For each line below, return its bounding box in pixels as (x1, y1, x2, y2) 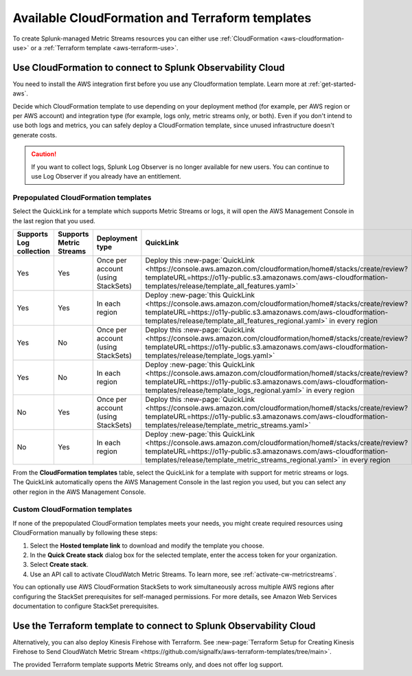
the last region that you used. (12, 216, 95, 225)
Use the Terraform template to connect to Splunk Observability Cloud (12, 620, 316, 631)
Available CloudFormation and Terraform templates (12, 10, 312, 25)
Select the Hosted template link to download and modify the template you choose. (30, 541, 264, 550)
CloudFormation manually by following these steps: (12, 529, 158, 537)
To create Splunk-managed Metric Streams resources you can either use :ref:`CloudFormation (12, 34, 279, 43)
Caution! (31, 150, 57, 158)
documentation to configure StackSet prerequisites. (12, 602, 159, 610)
